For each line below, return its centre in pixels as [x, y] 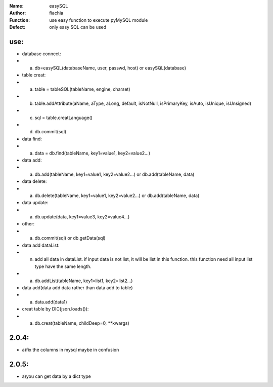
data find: [32, 139]
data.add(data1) [51, 302]
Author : [18, 13]
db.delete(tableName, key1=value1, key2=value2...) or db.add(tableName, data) [117, 196]
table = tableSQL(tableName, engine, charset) [83, 89]
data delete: [34, 181]
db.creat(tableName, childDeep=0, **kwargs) [82, 323]
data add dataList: [41, 245]
